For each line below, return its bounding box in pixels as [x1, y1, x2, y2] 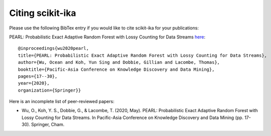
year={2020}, [18, 80, 50, 86]
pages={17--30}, [18, 73, 58, 79]
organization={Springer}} [18, 87, 82, 93]
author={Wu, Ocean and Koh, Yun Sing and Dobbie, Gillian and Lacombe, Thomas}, [18, 60, 220, 65]
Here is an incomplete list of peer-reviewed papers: [9, 99, 114, 105]
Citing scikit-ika [9, 7, 77, 18]
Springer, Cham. [31, 122, 65, 128]
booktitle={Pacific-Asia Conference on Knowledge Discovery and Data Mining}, [18, 66, 215, 72]
